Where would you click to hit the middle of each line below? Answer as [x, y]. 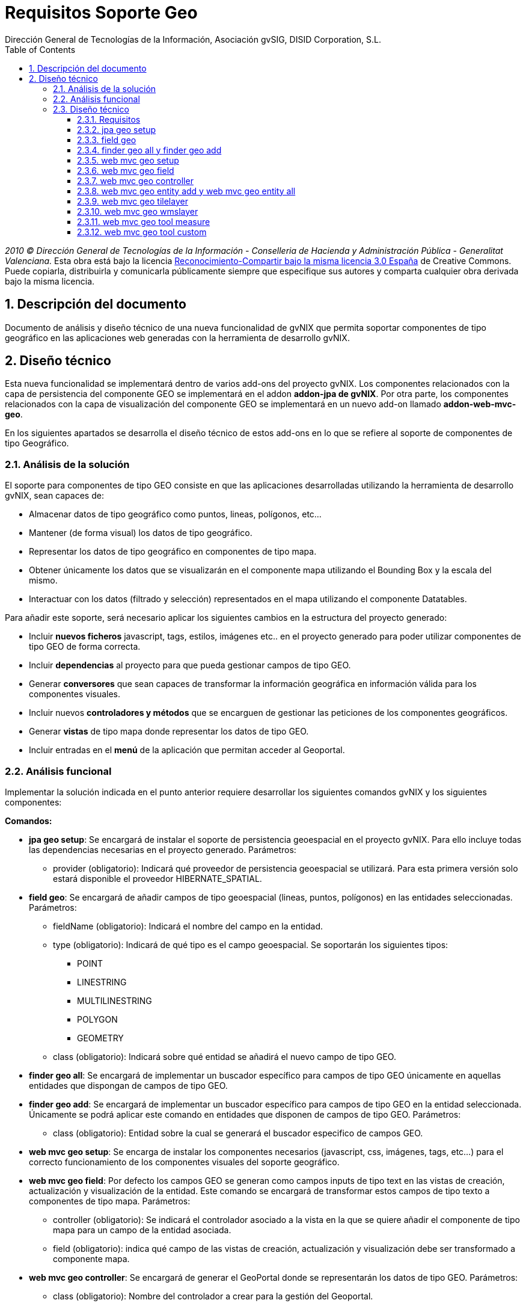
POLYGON [97, 1019]
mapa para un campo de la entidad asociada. [142, 1230]
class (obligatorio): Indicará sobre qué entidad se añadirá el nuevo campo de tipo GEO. [225, 1056]
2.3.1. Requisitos [109, 119]
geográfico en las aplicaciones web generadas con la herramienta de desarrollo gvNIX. [177, 337]
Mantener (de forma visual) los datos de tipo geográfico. [141, 533]
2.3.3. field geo [107, 140]
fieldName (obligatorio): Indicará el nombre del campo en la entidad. [188, 926]
